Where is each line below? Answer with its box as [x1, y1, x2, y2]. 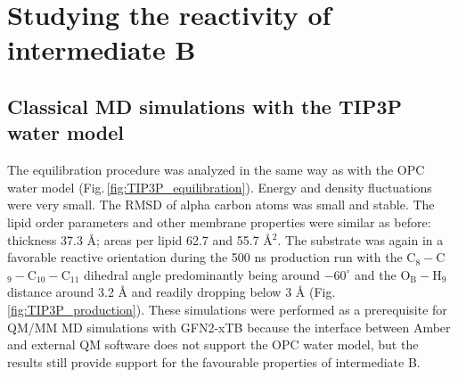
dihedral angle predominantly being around [83, 265, 320, 283]
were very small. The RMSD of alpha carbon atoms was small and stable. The [7, 195, 435, 214]
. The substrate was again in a [277, 230, 444, 249]
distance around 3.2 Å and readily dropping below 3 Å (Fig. [7, 283, 336, 301]
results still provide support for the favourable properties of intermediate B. [7, 352, 421, 371]
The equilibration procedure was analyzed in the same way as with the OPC [7, 160, 425, 179]
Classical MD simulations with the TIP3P [7, 92, 403, 119]
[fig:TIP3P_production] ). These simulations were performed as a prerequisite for [7, 299, 447, 318]
